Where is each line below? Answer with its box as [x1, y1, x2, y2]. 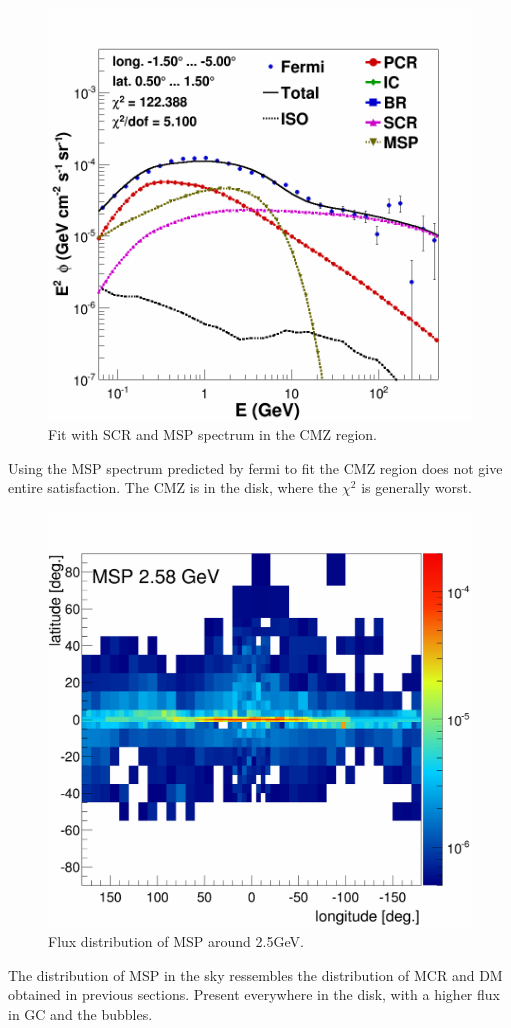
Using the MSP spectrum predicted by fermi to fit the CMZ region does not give [8, 457, 503, 478]
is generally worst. [361, 477, 472, 498]
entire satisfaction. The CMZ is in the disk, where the [8, 477, 338, 498]
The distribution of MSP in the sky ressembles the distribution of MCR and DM [8, 964, 503, 985]
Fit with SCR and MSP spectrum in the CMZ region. [48, 424, 377, 445]
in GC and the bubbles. [8, 1003, 153, 1024]
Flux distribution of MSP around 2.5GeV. [48, 930, 304, 951]
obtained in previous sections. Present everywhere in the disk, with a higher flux [8, 984, 500, 1005]
